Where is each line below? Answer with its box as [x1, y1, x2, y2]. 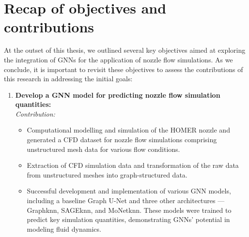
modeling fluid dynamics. [27, 223, 101, 234]
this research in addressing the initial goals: [4, 74, 133, 84]
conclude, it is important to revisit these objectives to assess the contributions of [4, 64, 243, 74]
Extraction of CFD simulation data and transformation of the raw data [27, 160, 239, 170]
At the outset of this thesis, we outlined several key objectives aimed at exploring [4, 45, 246, 55]
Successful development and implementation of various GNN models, [27, 186, 231, 196]
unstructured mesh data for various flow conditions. [27, 144, 180, 154]
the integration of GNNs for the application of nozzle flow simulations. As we [4, 54, 233, 64]
